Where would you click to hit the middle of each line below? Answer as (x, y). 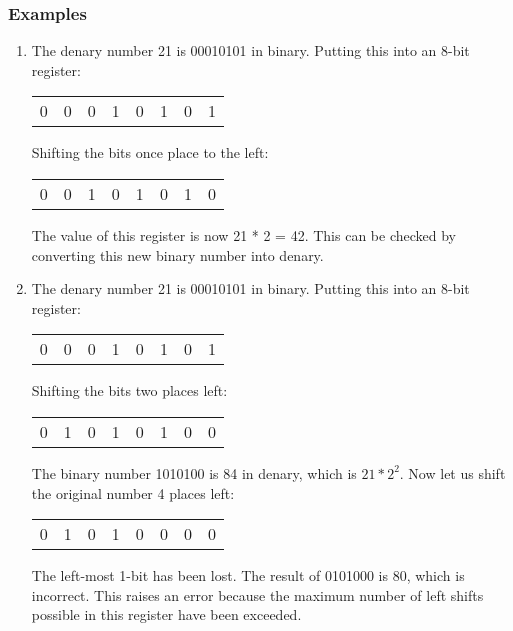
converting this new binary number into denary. (177, 254)
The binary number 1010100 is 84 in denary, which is (194, 472)
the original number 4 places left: (133, 492)
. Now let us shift (452, 472)
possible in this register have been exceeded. (166, 614)
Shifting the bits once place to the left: (150, 152)
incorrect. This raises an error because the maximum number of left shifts (257, 594)
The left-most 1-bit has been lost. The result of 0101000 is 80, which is (248, 575)
